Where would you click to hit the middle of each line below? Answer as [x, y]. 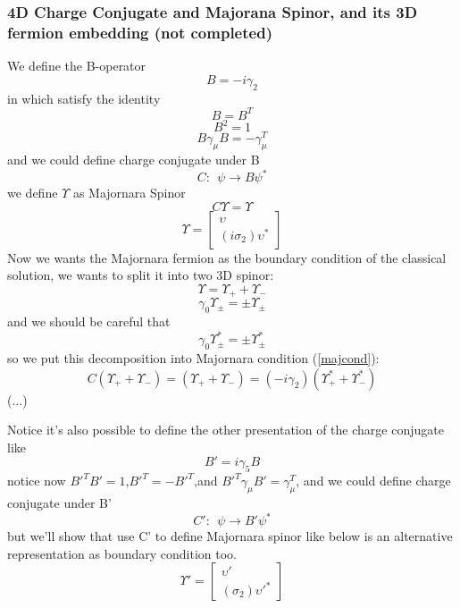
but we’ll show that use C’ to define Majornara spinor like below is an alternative [230, 536]
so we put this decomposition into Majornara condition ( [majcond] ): [193, 358]
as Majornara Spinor [129, 193]
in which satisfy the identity [84, 98]
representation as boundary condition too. [122, 553]
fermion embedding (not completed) [140, 32]
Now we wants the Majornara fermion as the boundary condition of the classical [227, 257]
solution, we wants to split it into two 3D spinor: [141, 275]
